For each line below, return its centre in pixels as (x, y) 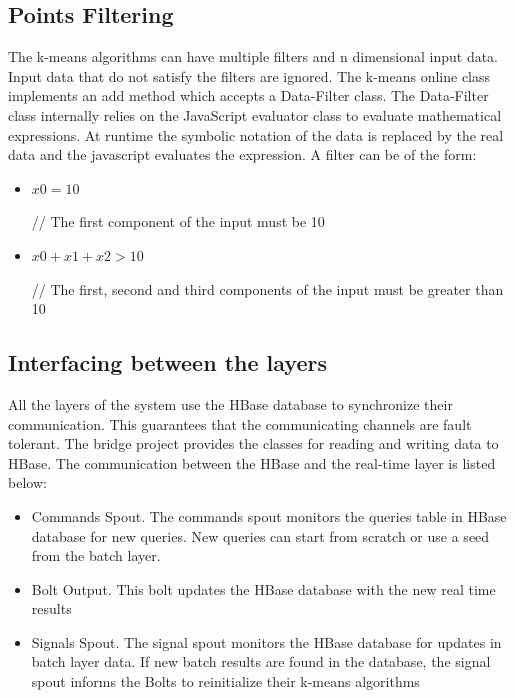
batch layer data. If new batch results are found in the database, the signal (261, 661)
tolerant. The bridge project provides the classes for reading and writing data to (253, 443)
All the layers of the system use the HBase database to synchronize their (230, 403)
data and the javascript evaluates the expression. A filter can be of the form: (242, 154)
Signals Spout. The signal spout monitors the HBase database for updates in (266, 641)
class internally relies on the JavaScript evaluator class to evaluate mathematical (255, 114)
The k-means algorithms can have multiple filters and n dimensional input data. (253, 56)
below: (27, 482)
